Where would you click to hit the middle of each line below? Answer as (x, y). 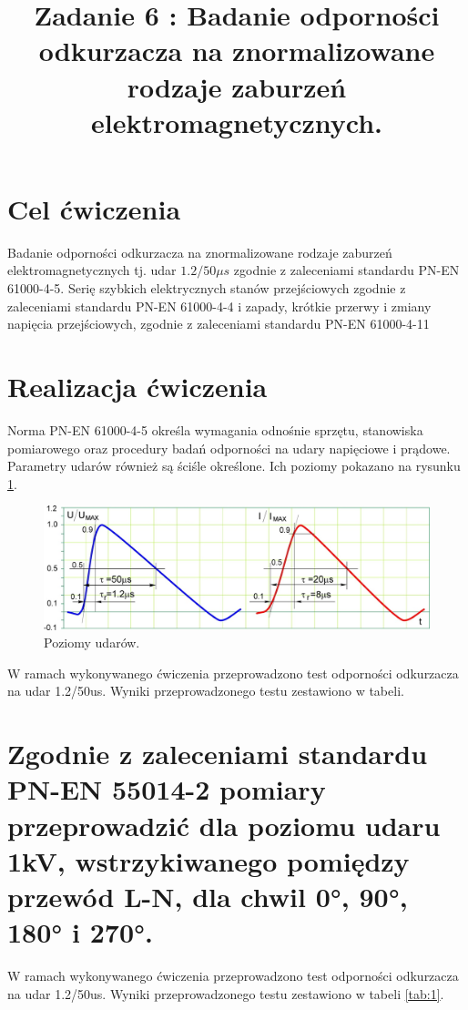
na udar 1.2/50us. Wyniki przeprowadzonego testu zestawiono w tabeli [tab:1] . (226, 993)
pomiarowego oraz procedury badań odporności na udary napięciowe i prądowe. (229, 448)
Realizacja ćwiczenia (137, 387)
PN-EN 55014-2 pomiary (167, 789)
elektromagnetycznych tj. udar (92, 270)
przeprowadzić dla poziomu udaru (224, 825)
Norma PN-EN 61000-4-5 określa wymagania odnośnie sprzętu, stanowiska (215, 429)
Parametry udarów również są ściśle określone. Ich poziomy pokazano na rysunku (234, 466)
